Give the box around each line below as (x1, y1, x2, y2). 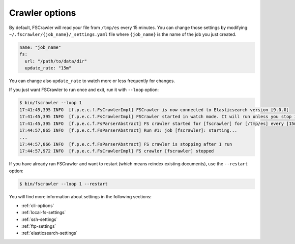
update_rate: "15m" (25, 65, 72, 71)
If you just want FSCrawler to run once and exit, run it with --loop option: (9, 87, 159, 93)
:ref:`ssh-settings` (21, 216, 58, 222)
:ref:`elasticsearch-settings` (21, 230, 78, 236)
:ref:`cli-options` (21, 202, 54, 209)
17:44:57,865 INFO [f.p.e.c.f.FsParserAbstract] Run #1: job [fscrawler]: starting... (19, 128, 237, 133)
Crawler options (9, 7, 76, 18)
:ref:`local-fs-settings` (21, 210, 66, 215)
